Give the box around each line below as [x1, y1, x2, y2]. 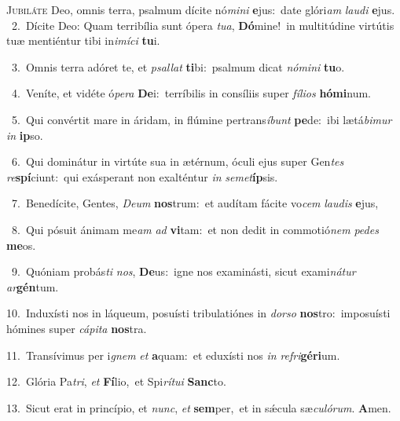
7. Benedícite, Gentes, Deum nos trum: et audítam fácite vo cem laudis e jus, [11, 195, 379, 211]
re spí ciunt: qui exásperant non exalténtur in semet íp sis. [6, 168, 278, 185]
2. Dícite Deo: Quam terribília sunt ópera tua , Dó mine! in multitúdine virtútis [11, 16, 394, 33]
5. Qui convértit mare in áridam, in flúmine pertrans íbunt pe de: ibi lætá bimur [11, 111, 392, 127]
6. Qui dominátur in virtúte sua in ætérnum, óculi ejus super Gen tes [11, 153, 344, 170]
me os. [6, 236, 36, 253]
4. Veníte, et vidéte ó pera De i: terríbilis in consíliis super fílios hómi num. [11, 85, 371, 101]
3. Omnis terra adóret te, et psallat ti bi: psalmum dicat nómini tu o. [11, 58, 345, 75]
